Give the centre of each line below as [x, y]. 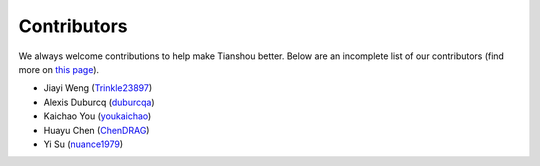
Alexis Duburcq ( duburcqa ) [99, 102]
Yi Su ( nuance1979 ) [83, 144]
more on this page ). [59, 69]
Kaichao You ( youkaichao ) [97, 116]
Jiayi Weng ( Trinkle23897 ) [98, 88]
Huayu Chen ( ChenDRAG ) [96, 130]
